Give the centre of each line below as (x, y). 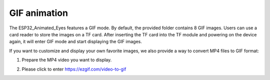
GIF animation (39, 13)
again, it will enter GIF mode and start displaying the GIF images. (76, 42)
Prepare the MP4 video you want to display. (67, 60)
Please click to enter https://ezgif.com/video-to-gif (74, 69)
